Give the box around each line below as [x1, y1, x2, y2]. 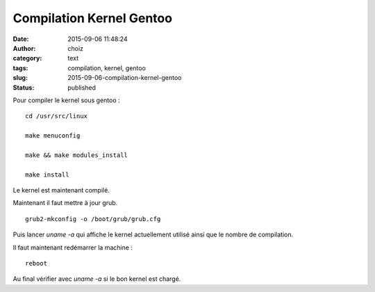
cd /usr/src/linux [25, 112, 88, 120]
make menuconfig [25, 132, 81, 140]
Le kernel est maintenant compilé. [12, 186, 110, 195]
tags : [12, 63, 28, 72]
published [67, 83, 97, 92]
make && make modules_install [25, 151, 128, 159]
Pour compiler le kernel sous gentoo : [12, 96, 121, 104]
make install [25, 170, 69, 179]
